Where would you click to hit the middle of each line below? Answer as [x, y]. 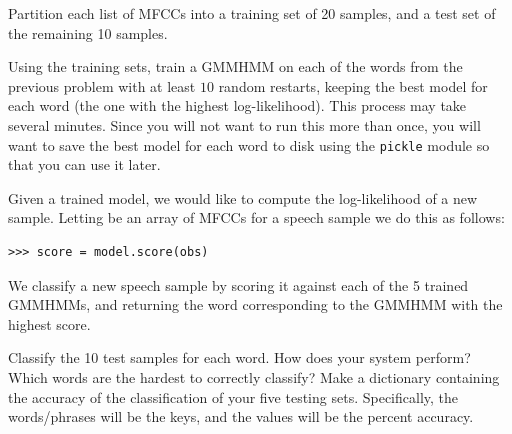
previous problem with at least [102, 85]
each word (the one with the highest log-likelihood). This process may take [237, 105]
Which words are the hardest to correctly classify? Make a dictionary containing [254, 376]
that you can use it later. [84, 164]
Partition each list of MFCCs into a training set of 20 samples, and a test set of [252, 13]
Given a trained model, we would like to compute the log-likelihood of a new [243, 197]
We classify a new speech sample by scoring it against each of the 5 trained [238, 284]
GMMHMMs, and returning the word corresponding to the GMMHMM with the [255, 304]
